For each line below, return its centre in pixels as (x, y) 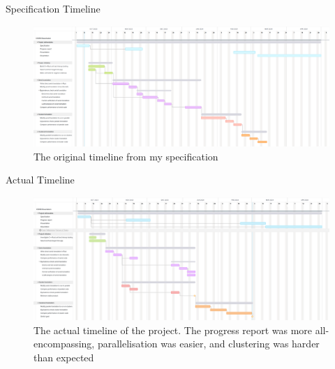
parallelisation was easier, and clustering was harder (208, 344)
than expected (64, 357)
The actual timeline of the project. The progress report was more (173, 330)
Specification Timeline (53, 8)
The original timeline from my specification (126, 156)
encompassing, (64, 344)
